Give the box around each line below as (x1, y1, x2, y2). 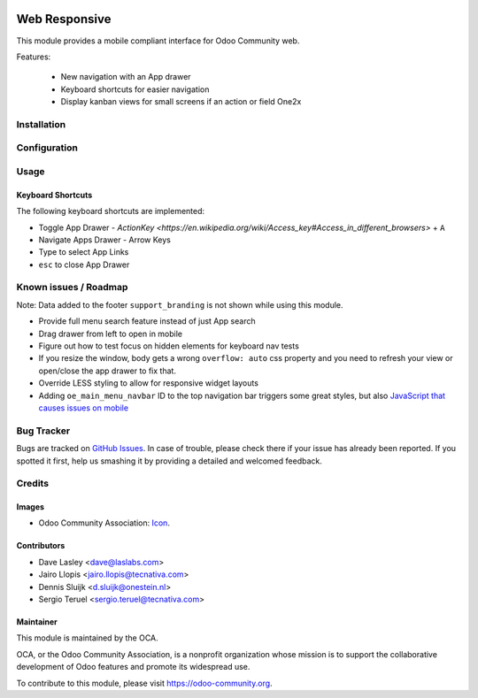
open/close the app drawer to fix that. (38, 365, 177, 376)
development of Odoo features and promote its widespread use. (16, 662, 251, 672)
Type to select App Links (38, 247, 129, 257)
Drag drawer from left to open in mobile (38, 328, 183, 339)
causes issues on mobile (38, 403, 128, 413)
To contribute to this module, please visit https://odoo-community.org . (16, 678, 274, 688)
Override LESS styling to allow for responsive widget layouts (38, 378, 258, 388)
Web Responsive (16, 12, 112, 27)
